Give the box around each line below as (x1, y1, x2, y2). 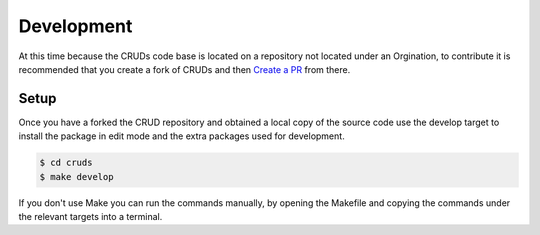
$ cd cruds (39, 157, 93, 169)
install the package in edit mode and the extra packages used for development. (18, 130, 345, 142)
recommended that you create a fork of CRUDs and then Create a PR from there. (18, 63, 351, 75)
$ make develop (39, 171, 114, 182)
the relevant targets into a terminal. (18, 210, 163, 222)
